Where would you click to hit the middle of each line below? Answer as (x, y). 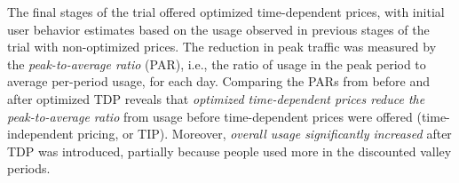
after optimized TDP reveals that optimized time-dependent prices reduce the (216, 98)
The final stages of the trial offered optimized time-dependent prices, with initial (226, 12)
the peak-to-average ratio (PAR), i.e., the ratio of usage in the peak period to (217, 64)
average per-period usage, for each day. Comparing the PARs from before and (219, 81)
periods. (29, 168)
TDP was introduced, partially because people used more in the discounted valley (229, 151)
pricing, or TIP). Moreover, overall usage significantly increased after (265, 134)
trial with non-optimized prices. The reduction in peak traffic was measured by (222, 47)
